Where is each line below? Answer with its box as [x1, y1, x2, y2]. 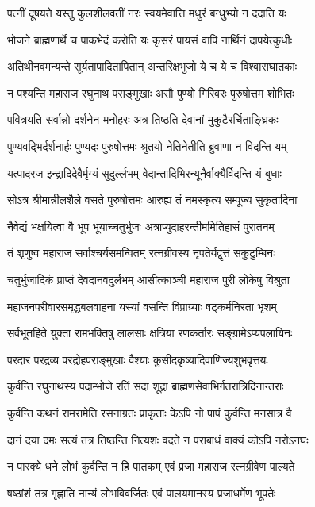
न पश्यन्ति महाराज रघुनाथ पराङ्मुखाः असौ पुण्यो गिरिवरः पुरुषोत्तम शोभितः [7, 84, 294, 101]
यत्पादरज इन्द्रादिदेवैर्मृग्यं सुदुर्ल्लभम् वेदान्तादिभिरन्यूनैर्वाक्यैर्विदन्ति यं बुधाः [7, 164, 282, 181]
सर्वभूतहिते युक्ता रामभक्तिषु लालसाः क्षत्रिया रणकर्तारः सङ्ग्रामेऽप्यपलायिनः [7, 325, 293, 341]
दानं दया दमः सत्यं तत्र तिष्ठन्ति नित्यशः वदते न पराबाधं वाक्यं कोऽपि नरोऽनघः [7, 431, 309, 447]
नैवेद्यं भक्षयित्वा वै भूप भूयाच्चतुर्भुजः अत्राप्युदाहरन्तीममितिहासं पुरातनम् [7, 217, 275, 234]
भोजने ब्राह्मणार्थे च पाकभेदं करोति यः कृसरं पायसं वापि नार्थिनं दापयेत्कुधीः [7, 31, 293, 48]
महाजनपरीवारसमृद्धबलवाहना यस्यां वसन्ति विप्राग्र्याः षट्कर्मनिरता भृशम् [7, 298, 277, 314]
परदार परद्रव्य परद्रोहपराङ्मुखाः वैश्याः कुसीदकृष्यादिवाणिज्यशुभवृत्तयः [7, 351, 268, 367]
